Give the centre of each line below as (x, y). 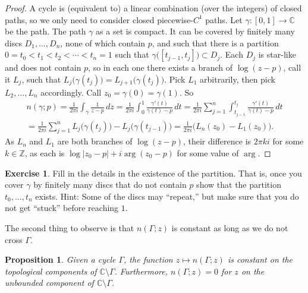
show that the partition (239, 185)
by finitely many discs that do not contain (110, 185)
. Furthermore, (141, 271)
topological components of (51, 271)
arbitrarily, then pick (238, 79)
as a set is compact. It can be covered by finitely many (195, 31)
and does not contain (43, 67)
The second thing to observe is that (70, 227)
